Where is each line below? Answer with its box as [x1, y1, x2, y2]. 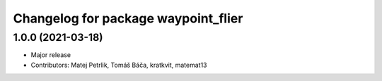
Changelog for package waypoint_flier [13, 11, 243, 26]
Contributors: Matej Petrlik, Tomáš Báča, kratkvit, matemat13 [30, 61, 208, 69]
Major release [30, 51, 71, 59]
